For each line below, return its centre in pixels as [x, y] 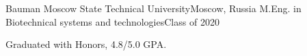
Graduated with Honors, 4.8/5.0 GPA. [86, 44]
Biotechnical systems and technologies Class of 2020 [112, 21]
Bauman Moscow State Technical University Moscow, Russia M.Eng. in [153, 8]
